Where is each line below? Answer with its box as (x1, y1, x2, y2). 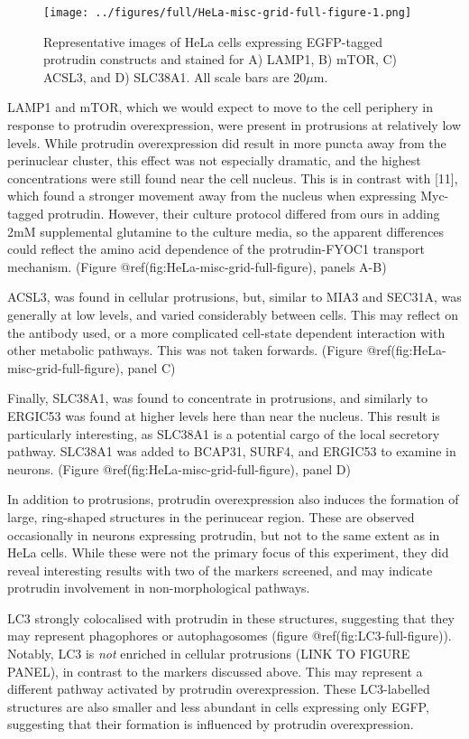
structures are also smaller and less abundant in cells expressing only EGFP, (7, 697, 429, 716)
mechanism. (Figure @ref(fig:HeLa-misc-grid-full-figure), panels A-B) (7, 257, 387, 276)
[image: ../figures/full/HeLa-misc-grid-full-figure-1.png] (43, 6, 412, 19)
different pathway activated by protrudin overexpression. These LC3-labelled (7, 679, 430, 698)
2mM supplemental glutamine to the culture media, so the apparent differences (7, 221, 445, 240)
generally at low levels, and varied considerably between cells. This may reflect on (7, 304, 459, 323)
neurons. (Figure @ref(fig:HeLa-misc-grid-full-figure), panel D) (7, 459, 351, 478)
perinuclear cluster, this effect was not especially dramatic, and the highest (7, 151, 421, 170)
